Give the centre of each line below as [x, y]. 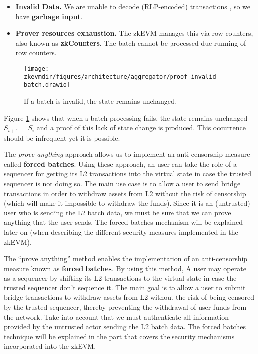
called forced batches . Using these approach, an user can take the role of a [120, 164]
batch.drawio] [47, 85]
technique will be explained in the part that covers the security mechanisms [119, 336]
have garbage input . [49, 16]
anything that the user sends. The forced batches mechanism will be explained [123, 222]
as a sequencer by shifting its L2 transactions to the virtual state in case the [120, 278]
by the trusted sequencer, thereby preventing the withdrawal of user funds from [125, 307]
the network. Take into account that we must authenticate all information [117, 317]
